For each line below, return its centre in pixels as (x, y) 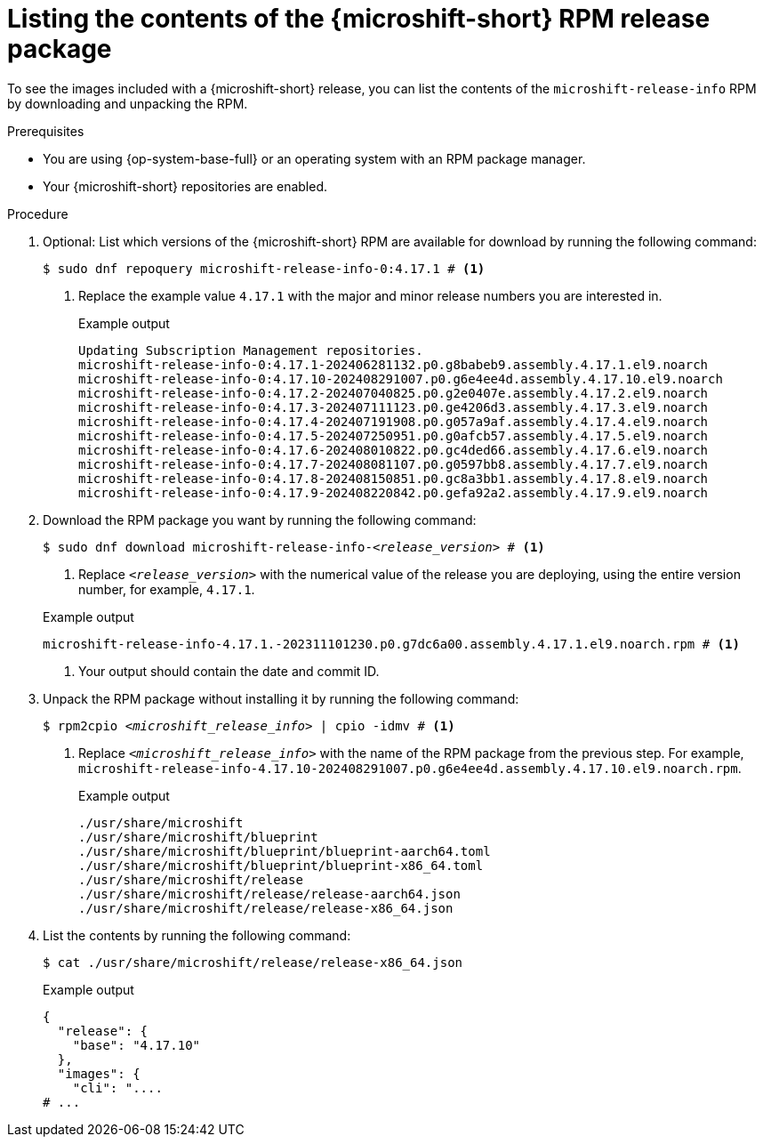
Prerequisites (46, 131)
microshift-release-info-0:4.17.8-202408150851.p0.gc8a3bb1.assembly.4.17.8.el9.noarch (394, 478)
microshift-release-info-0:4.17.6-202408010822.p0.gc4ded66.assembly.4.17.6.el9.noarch (394, 450)
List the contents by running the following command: (197, 935)
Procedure (38, 213)
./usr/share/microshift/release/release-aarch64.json (269, 894)
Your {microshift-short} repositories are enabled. (185, 186)
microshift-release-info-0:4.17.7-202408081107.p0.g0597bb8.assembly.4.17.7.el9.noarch (394, 464)
